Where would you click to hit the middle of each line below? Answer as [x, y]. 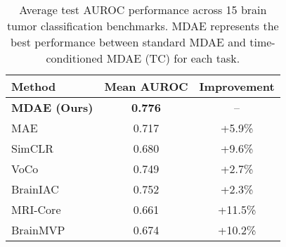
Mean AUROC [146, 86]
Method [34, 86]
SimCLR [33, 148]
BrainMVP [38, 230]
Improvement [237, 86]
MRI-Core [36, 209]
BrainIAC [35, 189]
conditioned [74, 58]
